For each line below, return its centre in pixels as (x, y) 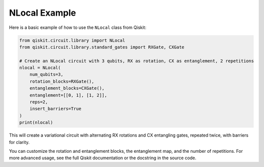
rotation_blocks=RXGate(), (62, 81)
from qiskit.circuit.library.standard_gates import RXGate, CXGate (102, 47)
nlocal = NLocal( (40, 68)
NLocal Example (43, 13)
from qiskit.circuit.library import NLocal (72, 40)
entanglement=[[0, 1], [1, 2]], (68, 95)
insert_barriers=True (55, 109)
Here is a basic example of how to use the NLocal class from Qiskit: (78, 27)
